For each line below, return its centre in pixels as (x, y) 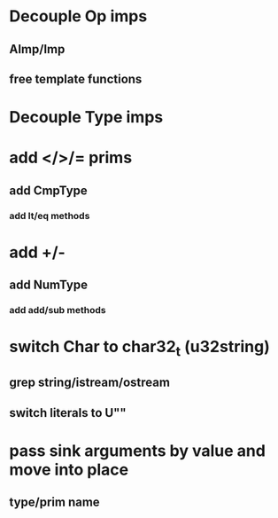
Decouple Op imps (78, 16)
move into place (69, 470)
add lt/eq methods (50, 216)
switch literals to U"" (68, 413)
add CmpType (49, 190)
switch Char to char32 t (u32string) (139, 349)
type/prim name (54, 502)
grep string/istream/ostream (90, 383)
